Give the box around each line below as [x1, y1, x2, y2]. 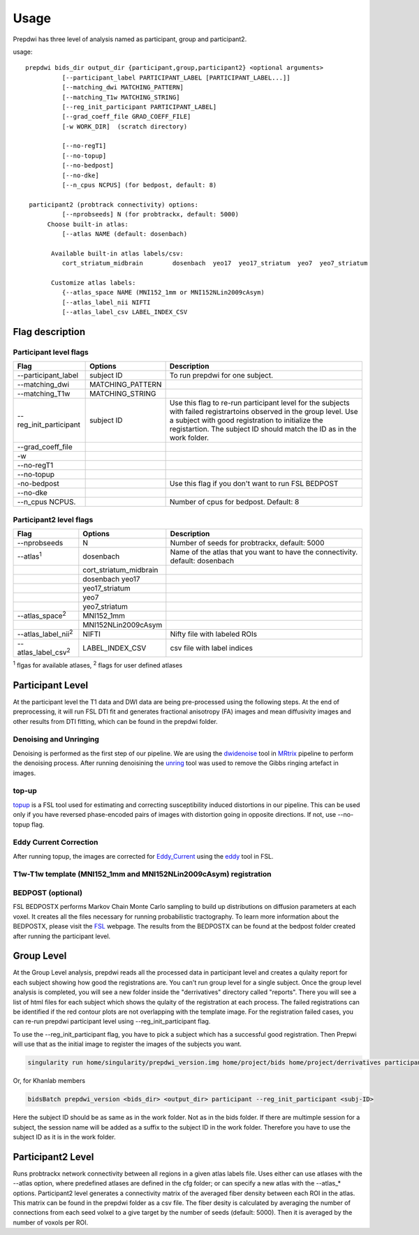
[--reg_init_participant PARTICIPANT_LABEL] [61, 103, 217, 111]
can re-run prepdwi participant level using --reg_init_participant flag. [13, 1017, 211, 1026]
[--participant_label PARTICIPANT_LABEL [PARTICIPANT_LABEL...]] [61, 73, 291, 82]
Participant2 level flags [13, 515, 94, 524]
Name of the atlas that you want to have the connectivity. [170, 547, 358, 556]
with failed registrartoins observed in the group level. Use [169, 407, 359, 417]
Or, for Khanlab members [13, 1077, 86, 1085]
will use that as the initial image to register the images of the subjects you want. [13, 1040, 242, 1049]
